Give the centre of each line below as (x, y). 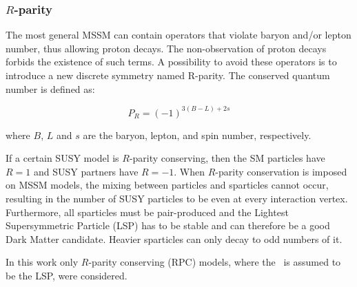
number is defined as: (50, 88)
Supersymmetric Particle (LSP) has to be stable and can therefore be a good (168, 225)
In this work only (42, 262)
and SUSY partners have (86, 171)
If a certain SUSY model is (62, 158)
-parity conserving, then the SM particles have (227, 158)
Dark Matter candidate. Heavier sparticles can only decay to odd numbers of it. (174, 238)
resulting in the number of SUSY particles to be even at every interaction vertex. (177, 198)
